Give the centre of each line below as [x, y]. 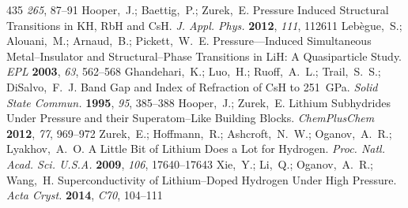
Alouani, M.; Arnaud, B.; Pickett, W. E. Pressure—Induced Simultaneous [189, 41]
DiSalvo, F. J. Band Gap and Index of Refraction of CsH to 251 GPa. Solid [192, 86]
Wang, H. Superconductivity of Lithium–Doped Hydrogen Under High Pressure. [202, 179]
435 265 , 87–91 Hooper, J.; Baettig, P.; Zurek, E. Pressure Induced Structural [198, 9]
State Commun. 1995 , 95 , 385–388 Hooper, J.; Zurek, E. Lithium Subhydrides [198, 102]
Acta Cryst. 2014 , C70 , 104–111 [85, 195]
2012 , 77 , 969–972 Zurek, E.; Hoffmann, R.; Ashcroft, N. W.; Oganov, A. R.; [199, 133]
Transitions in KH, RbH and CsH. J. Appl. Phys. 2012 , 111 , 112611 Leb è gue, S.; [204, 25]
